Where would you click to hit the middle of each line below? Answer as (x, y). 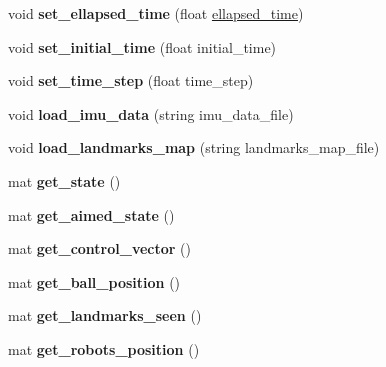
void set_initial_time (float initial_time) (142, 46)
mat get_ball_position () (94, 281)
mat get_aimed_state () (91, 214)
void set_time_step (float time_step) (131, 80)
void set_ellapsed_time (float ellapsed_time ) (156, 13)
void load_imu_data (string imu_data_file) (151, 113)
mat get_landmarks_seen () (105, 315)
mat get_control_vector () (99, 248)
